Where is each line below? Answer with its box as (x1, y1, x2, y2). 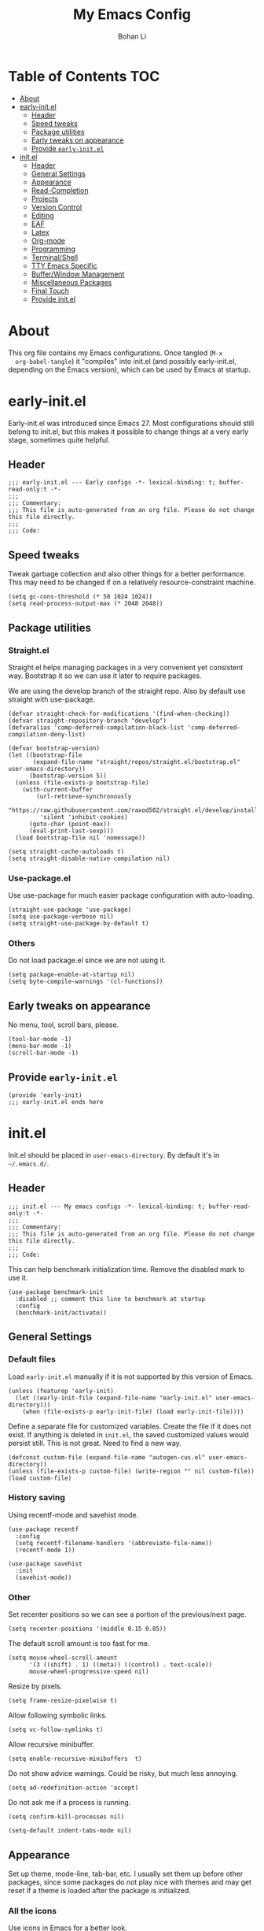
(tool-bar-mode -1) (8, 1036, 72, 1043)
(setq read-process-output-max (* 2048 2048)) (8, 600, 163, 608)
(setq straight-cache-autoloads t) (8, 847, 125, 855)
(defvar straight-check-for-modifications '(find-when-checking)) (8, 710, 230, 717)
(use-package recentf (8, 1525, 79, 1533)
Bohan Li (117, 32, 147, 41)
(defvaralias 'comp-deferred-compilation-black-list (8, 723, 185, 732)
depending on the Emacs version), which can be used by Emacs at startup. (8, 365, 251, 374)
